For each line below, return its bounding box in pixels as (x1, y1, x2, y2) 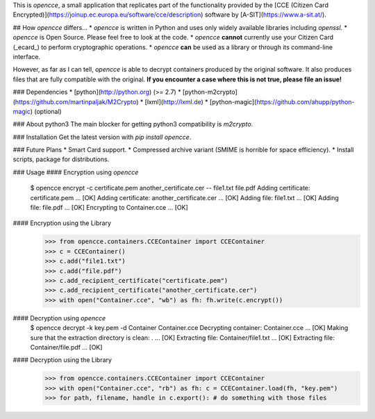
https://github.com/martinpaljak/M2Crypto (15, 97, 137, 106)
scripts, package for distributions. (12, 155, 110, 163)
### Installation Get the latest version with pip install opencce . (12, 133, 192, 141)
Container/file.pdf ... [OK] (30, 343, 103, 351)
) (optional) (30, 107, 62, 115)
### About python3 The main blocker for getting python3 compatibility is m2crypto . (12, 120, 253, 129)
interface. (12, 52, 41, 60)
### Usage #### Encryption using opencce (12, 167, 139, 176)
